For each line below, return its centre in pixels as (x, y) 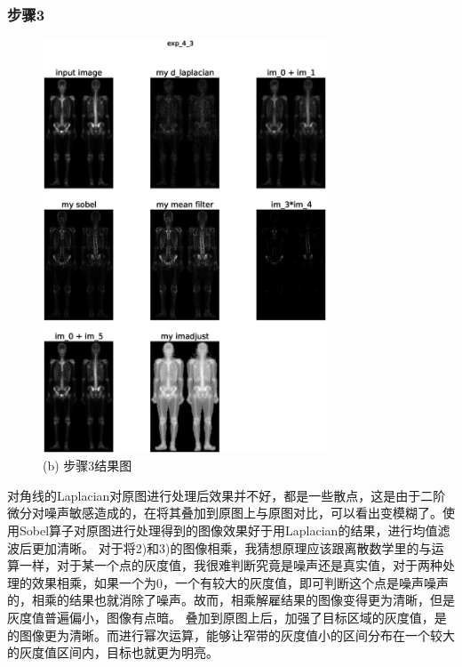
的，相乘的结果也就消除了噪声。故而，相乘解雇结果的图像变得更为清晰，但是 (231, 600)
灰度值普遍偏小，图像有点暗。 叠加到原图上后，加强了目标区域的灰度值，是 (227, 617)
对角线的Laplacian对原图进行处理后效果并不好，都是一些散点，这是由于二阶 (227, 495)
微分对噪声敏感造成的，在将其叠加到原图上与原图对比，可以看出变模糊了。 (225, 513)
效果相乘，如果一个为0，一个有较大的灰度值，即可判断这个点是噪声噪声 (240, 582)
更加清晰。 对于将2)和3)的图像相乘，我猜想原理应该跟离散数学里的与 (231, 547)
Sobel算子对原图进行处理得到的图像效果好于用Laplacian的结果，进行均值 (228, 530)
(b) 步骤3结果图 (88, 466)
